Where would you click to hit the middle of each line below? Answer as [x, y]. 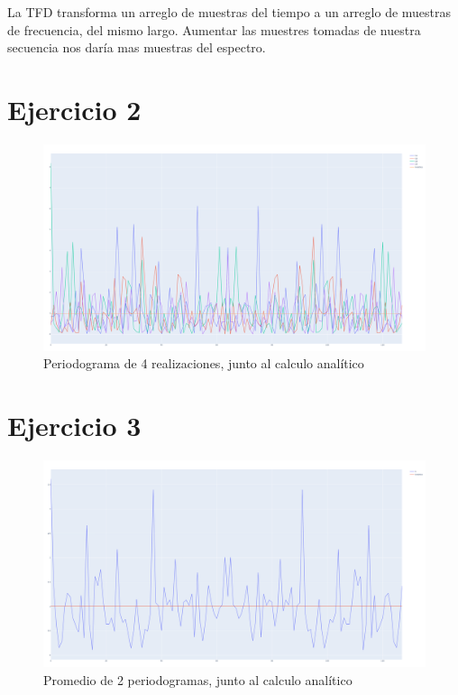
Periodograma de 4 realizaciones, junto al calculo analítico [204, 363]
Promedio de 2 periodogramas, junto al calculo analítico [198, 679]
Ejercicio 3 [74, 426]
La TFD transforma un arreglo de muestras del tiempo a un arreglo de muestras [229, 12]
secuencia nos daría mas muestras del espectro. [137, 47]
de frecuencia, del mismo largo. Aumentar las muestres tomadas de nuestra [214, 29]
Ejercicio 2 [74, 109]
